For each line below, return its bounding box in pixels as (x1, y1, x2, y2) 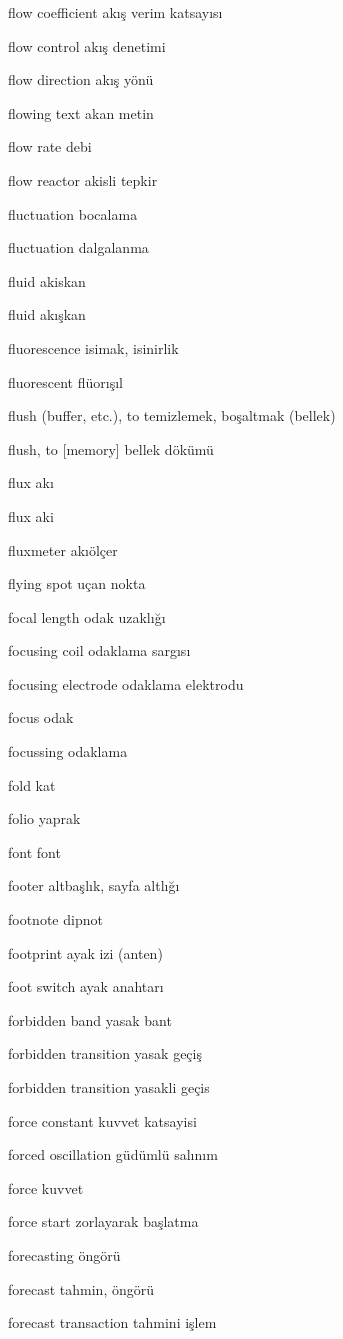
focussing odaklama (8, 741, 128, 762)
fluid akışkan (8, 304, 86, 325)
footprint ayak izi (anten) (8, 942, 163, 963)
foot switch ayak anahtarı (8, 976, 164, 997)
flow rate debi (8, 136, 92, 157)
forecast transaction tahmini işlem (8, 1312, 217, 1333)
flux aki (8, 505, 54, 526)
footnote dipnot (8, 909, 103, 930)
